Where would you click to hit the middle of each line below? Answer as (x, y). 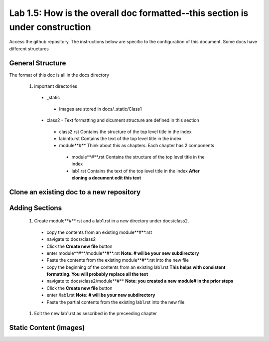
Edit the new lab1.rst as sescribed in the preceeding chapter (95, 314)
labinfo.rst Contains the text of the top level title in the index (120, 138)
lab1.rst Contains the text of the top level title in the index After (136, 171)
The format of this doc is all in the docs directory (59, 75)
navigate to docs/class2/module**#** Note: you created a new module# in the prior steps (140, 281)
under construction (50, 27)
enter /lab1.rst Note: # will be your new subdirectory (101, 295)
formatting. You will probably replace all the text (97, 274)
